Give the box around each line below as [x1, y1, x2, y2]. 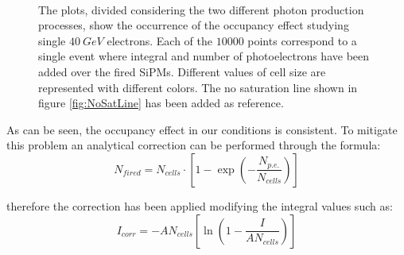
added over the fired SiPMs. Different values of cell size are [38, 63, 326, 79]
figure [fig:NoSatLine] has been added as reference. [38, 95, 284, 111]
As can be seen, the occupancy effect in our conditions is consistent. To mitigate [6, 121, 398, 137]
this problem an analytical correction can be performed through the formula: [6, 137, 381, 153]
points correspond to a [247, 32, 357, 48]
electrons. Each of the [107, 32, 212, 48]
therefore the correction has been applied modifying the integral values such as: [6, 197, 393, 214]
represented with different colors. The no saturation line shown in [38, 79, 358, 95]
